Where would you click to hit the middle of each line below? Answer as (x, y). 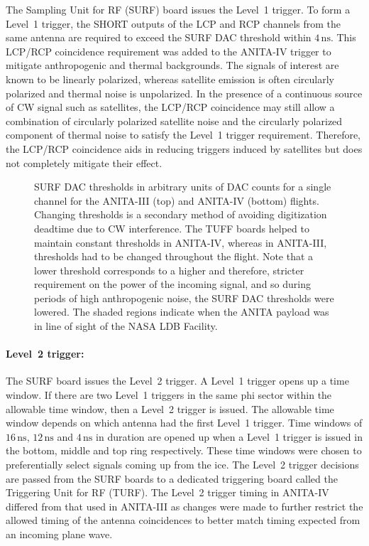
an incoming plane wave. (59, 534)
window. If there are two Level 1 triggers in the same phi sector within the (169, 395)
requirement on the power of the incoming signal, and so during (172, 284)
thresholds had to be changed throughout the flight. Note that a (174, 256)
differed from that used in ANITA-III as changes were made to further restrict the (184, 506)
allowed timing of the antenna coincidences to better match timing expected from (183, 520)
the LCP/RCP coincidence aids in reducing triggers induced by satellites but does (184, 148)
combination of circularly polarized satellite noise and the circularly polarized (174, 121)
